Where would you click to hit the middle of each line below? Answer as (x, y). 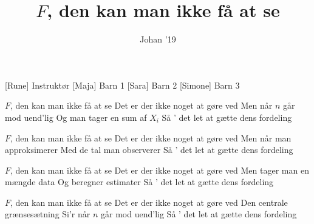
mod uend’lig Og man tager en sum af (76, 117)
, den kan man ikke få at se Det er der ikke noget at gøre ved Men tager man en (160, 170)
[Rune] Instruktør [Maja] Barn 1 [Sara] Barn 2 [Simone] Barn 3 (122, 85)
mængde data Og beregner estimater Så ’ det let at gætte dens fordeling (139, 182)
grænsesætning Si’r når (48, 214)
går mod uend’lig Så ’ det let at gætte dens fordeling (199, 214)
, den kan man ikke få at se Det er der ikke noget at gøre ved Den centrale (149, 202)
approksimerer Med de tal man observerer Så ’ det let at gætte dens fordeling (149, 150)
